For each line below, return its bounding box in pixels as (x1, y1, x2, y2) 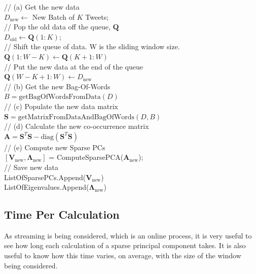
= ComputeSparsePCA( (49, 152, 124, 162)
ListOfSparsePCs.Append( (4, 172, 86, 182)
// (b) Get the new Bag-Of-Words (4, 81, 111, 91)
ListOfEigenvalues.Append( (4, 182, 89, 192)
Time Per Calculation (4, 207, 120, 222)
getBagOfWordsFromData (19, 93, 101, 101)
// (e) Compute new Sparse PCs (4, 142, 105, 152)
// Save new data (4, 161, 58, 172)
